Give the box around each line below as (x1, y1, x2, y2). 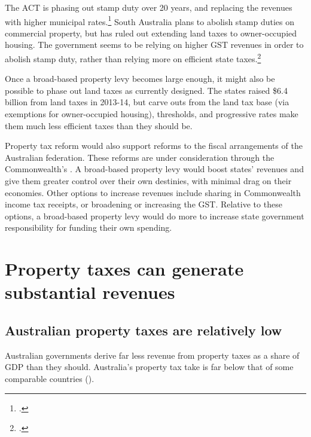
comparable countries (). (5, 372, 94, 384)
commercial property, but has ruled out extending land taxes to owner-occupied (5, 26, 297, 39)
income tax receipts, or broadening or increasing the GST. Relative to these (5, 198, 282, 210)
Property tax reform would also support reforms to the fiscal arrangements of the (5, 139, 303, 152)
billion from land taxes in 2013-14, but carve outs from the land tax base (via (5, 96, 289, 108)
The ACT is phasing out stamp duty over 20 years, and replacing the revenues (5, 1, 292, 13)
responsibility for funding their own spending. (5, 221, 172, 234)
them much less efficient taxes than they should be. (5, 119, 193, 132)
